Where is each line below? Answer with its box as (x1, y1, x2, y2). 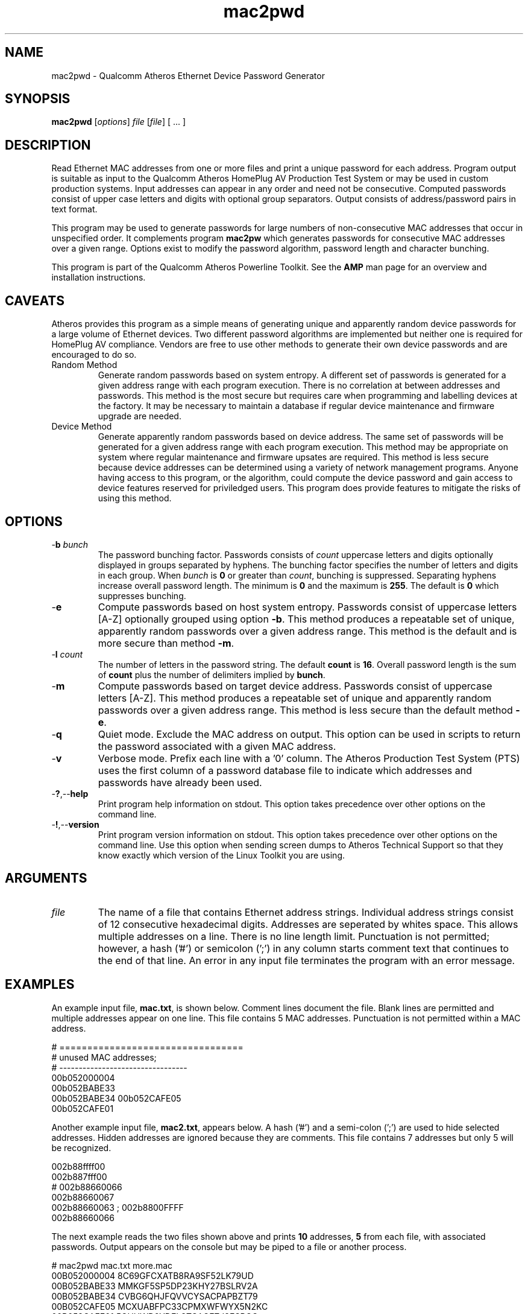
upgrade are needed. (98, 411, 181, 422)
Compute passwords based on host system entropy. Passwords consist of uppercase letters (98, 600, 517, 613)
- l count (51, 649, 83, 659)
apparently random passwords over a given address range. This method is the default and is (98, 624, 517, 637)
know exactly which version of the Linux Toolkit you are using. (98, 849, 345, 860)
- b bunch (51, 539, 89, 550)
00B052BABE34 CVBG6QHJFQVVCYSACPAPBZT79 (51, 1290, 258, 1301)
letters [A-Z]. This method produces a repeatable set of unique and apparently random (98, 691, 492, 704)
